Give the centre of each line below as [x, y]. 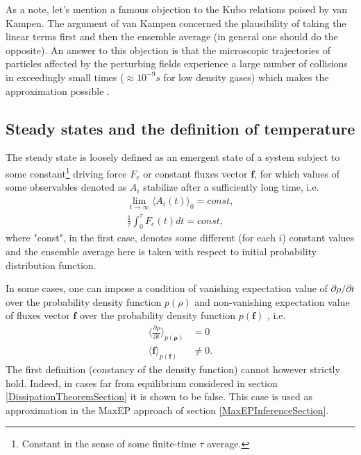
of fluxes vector [38, 315]
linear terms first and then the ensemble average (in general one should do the [172, 36]
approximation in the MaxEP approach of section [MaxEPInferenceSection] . [167, 410]
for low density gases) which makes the [246, 77]
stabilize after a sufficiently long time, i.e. [231, 187]
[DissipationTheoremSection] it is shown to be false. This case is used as [159, 396]
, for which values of [297, 173]
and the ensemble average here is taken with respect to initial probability [161, 251]
